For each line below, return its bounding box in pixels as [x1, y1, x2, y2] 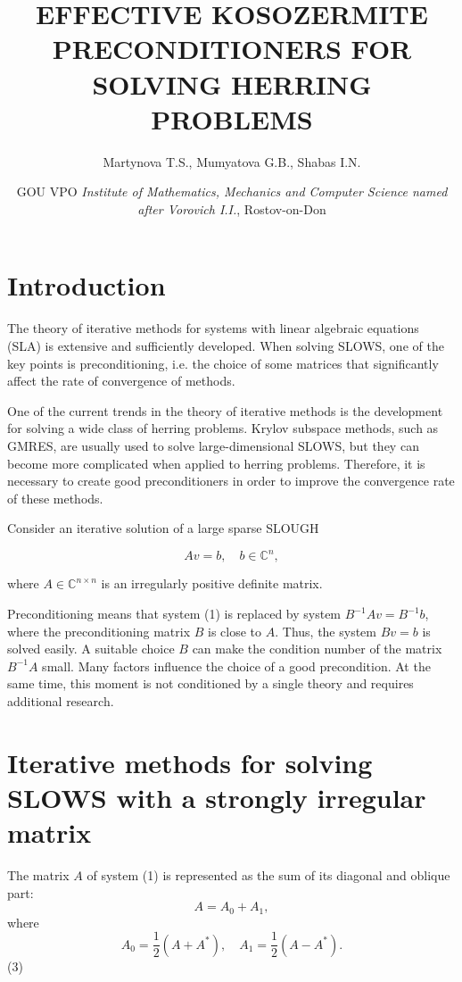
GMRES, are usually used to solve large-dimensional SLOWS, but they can [7, 436, 419, 454]
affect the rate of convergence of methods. [7, 371, 235, 390]
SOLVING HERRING [92, 65, 372, 102]
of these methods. [7, 488, 103, 507]
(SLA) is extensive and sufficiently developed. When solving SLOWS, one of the [7, 337, 444, 354]
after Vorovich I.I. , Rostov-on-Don [137, 199, 326, 218]
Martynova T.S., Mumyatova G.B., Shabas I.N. [103, 152, 361, 171]
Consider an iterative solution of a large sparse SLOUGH [7, 519, 319, 537]
